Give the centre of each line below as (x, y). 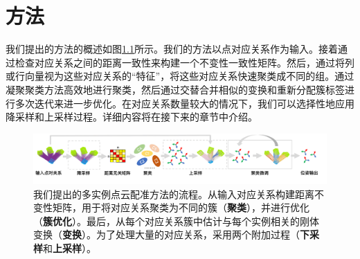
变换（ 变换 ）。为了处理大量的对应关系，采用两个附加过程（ (166, 234)
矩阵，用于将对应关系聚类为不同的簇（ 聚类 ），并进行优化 (181, 207)
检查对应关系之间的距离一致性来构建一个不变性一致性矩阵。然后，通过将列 (184, 62)
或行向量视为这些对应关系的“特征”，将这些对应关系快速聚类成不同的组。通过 (180, 76)
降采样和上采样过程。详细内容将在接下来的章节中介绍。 (132, 117)
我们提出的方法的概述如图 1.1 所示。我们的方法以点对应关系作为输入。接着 (172, 49)
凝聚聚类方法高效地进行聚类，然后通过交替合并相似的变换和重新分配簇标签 (175, 89)
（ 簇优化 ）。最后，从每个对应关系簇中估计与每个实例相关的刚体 (176, 221)
